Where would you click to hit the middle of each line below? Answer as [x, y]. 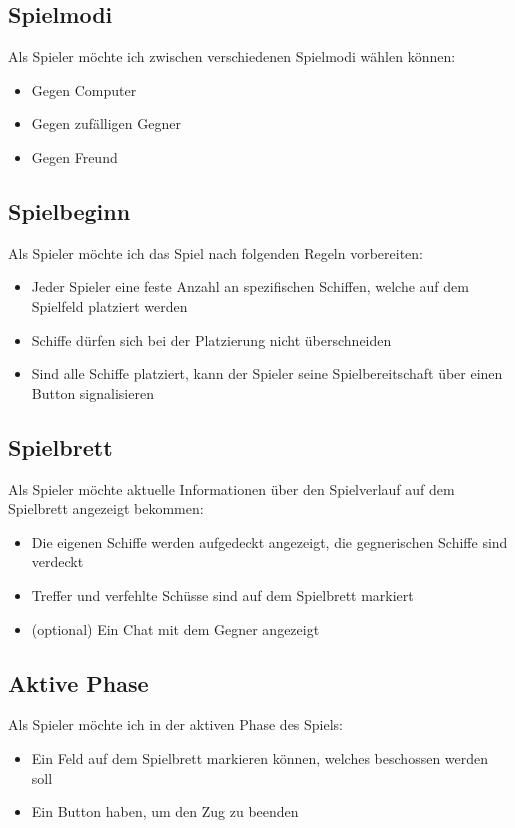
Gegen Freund [74, 156]
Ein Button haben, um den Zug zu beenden [165, 811]
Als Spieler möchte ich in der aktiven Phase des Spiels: [176, 724]
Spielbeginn [69, 210]
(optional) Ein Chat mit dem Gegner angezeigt [175, 628]
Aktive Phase [78, 682]
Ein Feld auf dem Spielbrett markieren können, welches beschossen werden [260, 757]
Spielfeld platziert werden [109, 305]
